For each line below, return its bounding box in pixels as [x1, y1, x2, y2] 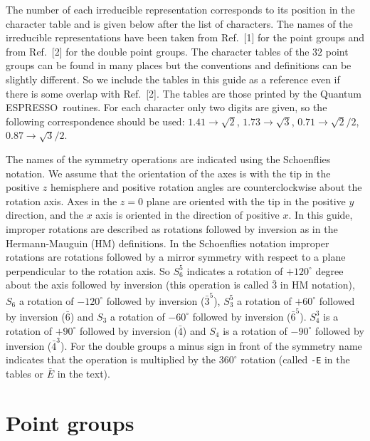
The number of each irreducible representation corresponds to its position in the [6, 2, 355, 16]
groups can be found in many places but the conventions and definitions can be [6, 58, 351, 73]
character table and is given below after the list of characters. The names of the [6, 16, 353, 31]
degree [315, 263, 344, 278]
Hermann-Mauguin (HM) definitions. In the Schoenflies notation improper [6, 235, 329, 250]
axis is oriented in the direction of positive [95, 207, 280, 222]
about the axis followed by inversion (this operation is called [6, 277, 269, 292]
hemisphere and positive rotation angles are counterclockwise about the [50, 180, 362, 194]
